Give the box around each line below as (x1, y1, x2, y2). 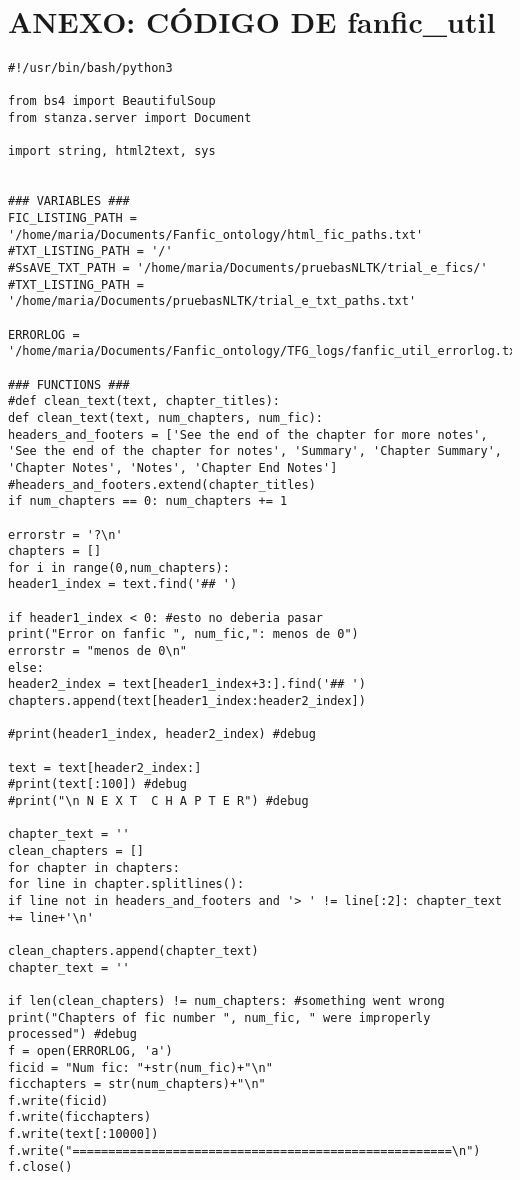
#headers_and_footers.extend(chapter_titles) (8, 477, 316, 492)
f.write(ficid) (8, 1093, 109, 1108)
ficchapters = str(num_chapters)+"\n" (8, 1077, 266, 1092)
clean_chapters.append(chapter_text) (8, 943, 259, 958)
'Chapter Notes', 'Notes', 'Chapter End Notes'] (8, 460, 338, 475)
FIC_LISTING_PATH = (8, 211, 137, 226)
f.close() (8, 1160, 73, 1175)
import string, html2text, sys (8, 144, 216, 159)
